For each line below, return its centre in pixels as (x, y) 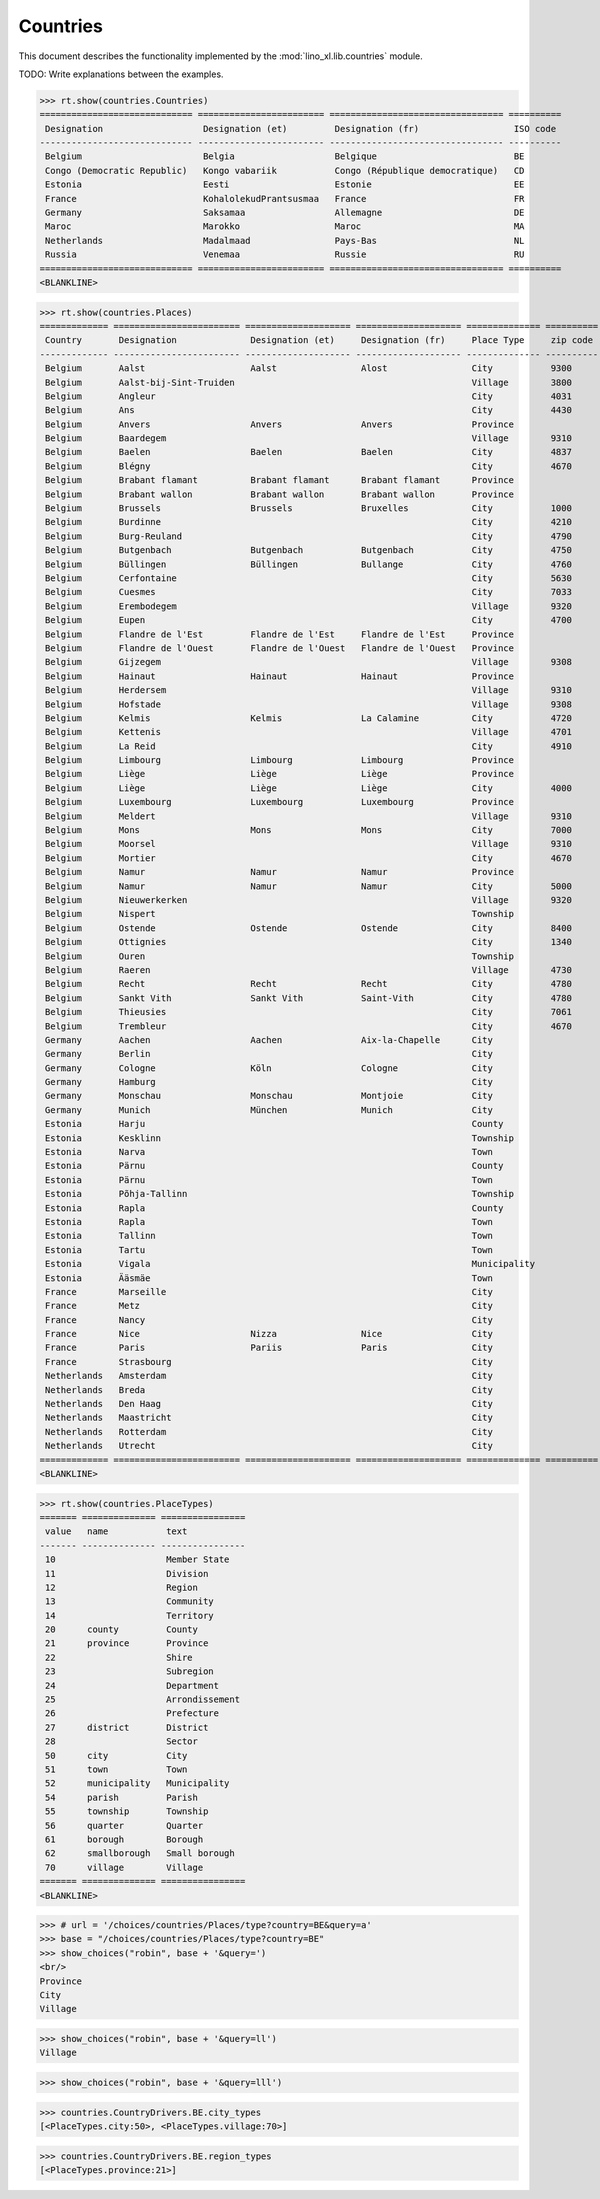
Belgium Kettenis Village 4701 (308, 732)
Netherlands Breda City (269, 1389)
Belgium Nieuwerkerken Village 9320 (308, 899)
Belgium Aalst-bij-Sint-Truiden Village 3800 (308, 382)
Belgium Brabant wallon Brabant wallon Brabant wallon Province (280, 494)
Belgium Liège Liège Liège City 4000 (308, 788)
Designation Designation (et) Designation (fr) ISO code (301, 128)
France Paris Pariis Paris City (269, 1348)
